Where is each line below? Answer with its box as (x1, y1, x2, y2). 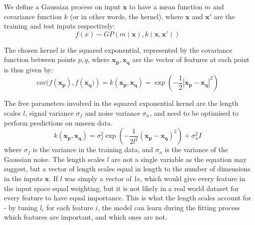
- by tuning (4, 202, 38, 212)
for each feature (46, 202, 93, 212)
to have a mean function (129, 1, 202, 11)
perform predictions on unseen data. (4, 117, 113, 128)
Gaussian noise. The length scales (4, 154, 105, 164)
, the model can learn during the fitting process (98, 202, 240, 212)
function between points (4, 54, 76, 64)
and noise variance (85, 108, 141, 118)
